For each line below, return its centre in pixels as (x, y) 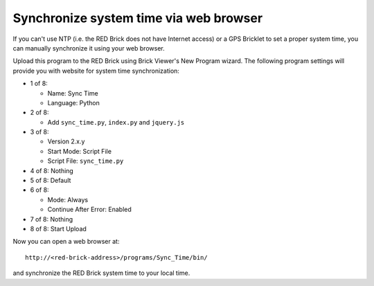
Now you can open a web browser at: (66, 242)
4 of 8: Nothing (52, 170)
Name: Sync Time (73, 93)
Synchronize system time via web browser (138, 18)
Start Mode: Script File (80, 151)
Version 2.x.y (66, 141)
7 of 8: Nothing (52, 219)
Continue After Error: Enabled (89, 209)
